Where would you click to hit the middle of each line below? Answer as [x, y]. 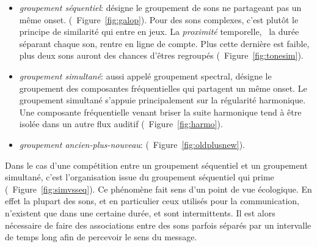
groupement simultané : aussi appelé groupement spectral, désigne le [145, 76]
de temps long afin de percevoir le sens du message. [101, 237]
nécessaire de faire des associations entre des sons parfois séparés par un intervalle [158, 225]
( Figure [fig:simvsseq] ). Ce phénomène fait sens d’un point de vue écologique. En [158, 189]
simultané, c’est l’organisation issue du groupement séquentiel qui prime [140, 177]
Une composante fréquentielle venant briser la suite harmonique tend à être [160, 112]
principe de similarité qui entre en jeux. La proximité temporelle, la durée [159, 31]
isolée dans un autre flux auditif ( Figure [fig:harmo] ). [121, 124]
